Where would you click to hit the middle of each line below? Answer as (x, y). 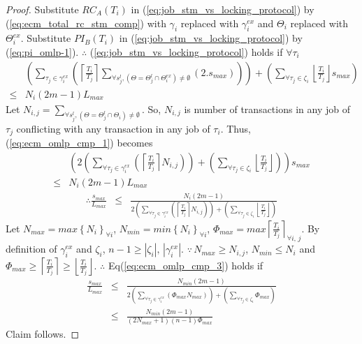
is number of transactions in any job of (267, 109)
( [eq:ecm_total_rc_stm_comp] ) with (86, 23)
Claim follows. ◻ (43, 333)
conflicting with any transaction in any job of (113, 128)
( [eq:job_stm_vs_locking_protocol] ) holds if (186, 51)
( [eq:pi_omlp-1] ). (42, 51)
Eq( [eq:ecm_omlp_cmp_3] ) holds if (186, 265)
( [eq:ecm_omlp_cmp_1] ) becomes (79, 143)
